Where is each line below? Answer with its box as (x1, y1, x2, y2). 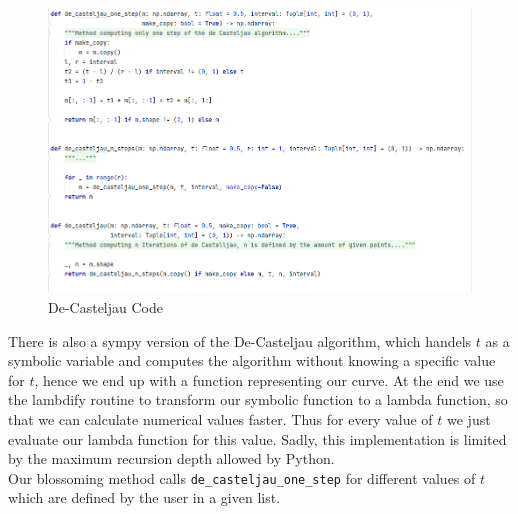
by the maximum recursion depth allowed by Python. (8, 448, 335, 469)
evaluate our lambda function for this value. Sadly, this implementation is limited (8, 428, 507, 449)
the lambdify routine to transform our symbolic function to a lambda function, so (8, 389, 508, 410)
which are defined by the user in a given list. (8, 487, 281, 508)
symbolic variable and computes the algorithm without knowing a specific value (8, 350, 496, 371)
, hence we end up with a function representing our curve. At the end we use (34, 369, 504, 390)
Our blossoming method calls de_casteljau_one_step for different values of (8, 467, 476, 488)
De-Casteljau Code (48, 297, 163, 318)
